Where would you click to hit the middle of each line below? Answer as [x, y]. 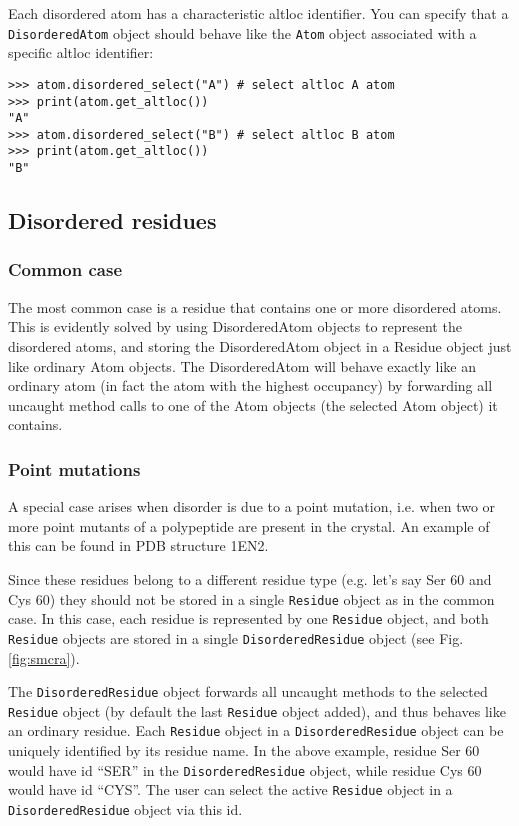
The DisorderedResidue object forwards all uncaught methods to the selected [248, 691]
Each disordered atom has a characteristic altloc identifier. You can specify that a [258, 13]
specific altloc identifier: [81, 52]
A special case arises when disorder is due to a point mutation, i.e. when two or [252, 506]
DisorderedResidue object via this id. [125, 808]
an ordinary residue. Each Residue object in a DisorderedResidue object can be [256, 730]
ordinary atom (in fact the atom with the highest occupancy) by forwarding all [250, 385]
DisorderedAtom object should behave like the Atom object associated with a [242, 32]
